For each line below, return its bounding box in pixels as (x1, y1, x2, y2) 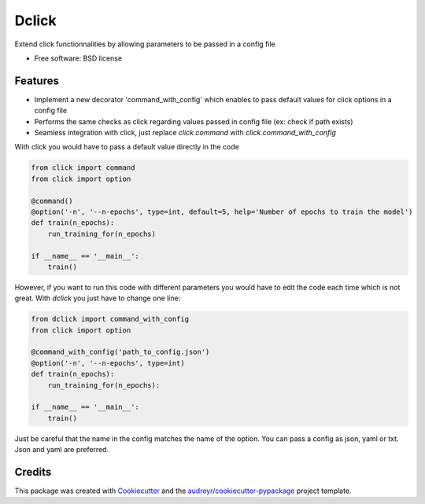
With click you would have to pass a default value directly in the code (14, 142, 239, 152)
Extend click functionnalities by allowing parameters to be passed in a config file (14, 39, 275, 49)
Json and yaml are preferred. (14, 445, 109, 454)
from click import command (31, 164, 135, 172)
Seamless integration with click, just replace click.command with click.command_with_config (34, 128, 336, 138)
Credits (14, 465, 52, 479)
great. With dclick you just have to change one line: (14, 293, 181, 303)
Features (14, 74, 59, 87)
